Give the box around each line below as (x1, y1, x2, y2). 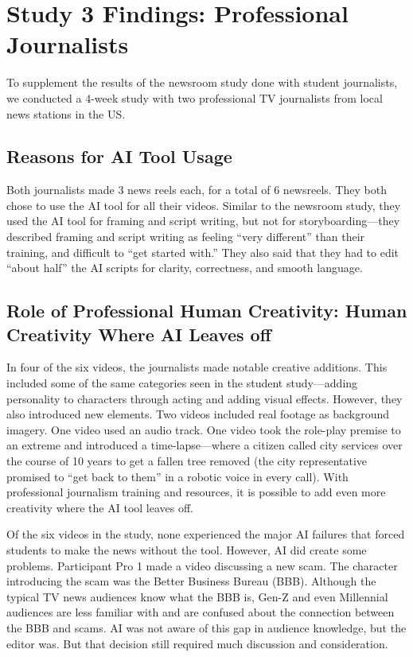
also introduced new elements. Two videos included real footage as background (6, 406, 390, 422)
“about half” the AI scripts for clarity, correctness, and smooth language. (6, 259, 363, 276)
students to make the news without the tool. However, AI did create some (6, 541, 367, 558)
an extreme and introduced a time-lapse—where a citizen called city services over (6, 437, 403, 453)
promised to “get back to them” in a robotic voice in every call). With (6, 468, 349, 484)
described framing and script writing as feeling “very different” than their (6, 228, 365, 245)
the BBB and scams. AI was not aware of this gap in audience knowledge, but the (6, 619, 407, 636)
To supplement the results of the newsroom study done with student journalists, (6, 74, 398, 91)
